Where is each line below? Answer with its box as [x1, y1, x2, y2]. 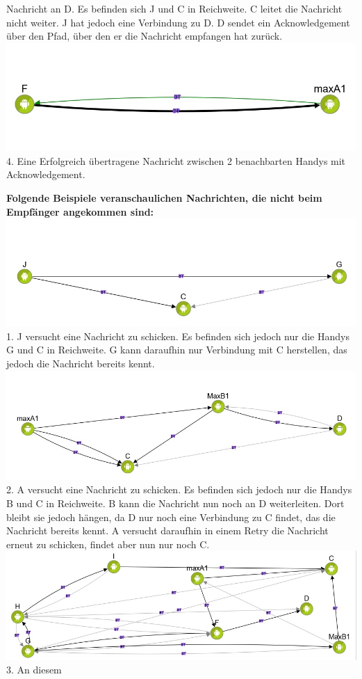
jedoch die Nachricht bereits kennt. [6, 356, 155, 370]
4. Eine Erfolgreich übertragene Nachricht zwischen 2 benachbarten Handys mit [6, 153, 346, 168]
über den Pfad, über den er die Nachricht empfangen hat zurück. [6, 29, 283, 43]
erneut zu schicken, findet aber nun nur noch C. [6, 536, 210, 551]
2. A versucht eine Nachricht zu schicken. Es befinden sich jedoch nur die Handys [6, 482, 352, 497]
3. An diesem [6, 662, 62, 677]
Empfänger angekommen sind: [6, 204, 154, 218]
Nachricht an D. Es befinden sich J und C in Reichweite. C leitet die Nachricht [6, 1, 343, 15]
